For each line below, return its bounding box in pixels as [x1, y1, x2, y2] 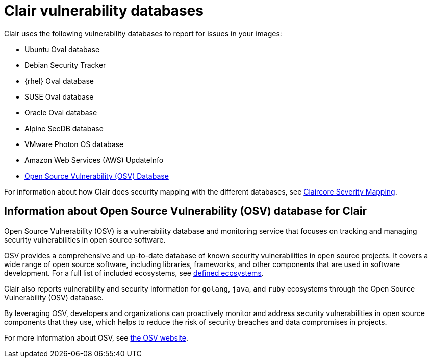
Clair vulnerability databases [4, 2, 204, 19]
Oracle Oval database [24, 108, 97, 117]
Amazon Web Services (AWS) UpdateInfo [24, 155, 164, 164]
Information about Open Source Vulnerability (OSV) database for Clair [4, 205, 367, 218]
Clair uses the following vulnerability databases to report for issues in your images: [4, 29, 282, 38]
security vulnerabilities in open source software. [4, 235, 166, 244]
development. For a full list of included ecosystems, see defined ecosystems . [4, 268, 264, 277]
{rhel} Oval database [24, 76, 94, 85]
